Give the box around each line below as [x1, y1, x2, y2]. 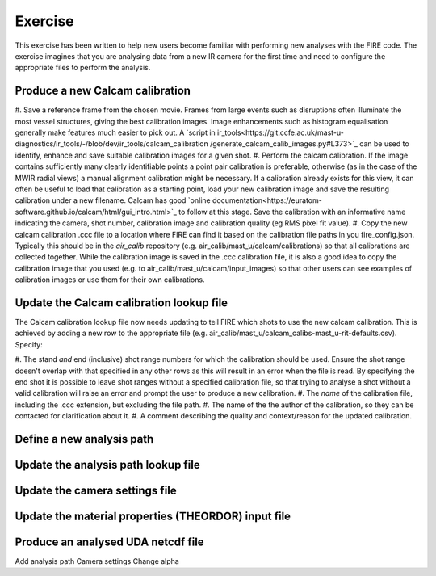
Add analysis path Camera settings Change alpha [15, 557, 179, 566]
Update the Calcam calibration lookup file [15, 296, 228, 309]
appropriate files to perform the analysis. [15, 63, 151, 73]
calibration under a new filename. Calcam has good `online [15, 196, 212, 205]
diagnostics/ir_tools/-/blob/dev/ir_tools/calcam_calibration [15, 139, 209, 149]
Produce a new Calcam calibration [15, 84, 191, 98]
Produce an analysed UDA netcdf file [15, 536, 205, 549]
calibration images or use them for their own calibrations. [15, 275, 205, 284]
